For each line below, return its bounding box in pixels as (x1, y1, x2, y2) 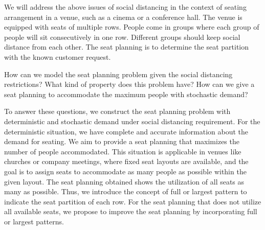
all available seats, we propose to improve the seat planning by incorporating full (4, 206, 257, 217)
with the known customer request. (4, 51, 111, 62)
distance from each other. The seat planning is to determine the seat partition (4, 41, 249, 52)
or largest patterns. (4, 216, 64, 226)
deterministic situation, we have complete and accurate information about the (4, 126, 249, 136)
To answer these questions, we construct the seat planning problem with (4, 106, 231, 117)
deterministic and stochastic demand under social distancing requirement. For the (4, 116, 260, 126)
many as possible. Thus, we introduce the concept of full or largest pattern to (4, 186, 247, 197)
